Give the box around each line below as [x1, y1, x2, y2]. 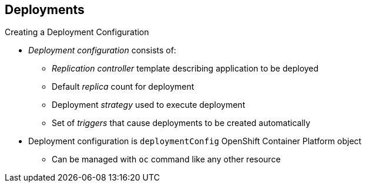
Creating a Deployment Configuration [5, 27, 149, 38]
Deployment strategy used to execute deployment [52, 100, 246, 110]
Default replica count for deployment [52, 81, 194, 92]
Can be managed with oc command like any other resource [52, 154, 281, 165]
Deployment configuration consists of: [28, 45, 176, 56]
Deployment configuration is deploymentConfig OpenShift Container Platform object [28, 136, 362, 147]
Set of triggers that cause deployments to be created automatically [52, 118, 311, 128]
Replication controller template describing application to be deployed [52, 63, 319, 74]
